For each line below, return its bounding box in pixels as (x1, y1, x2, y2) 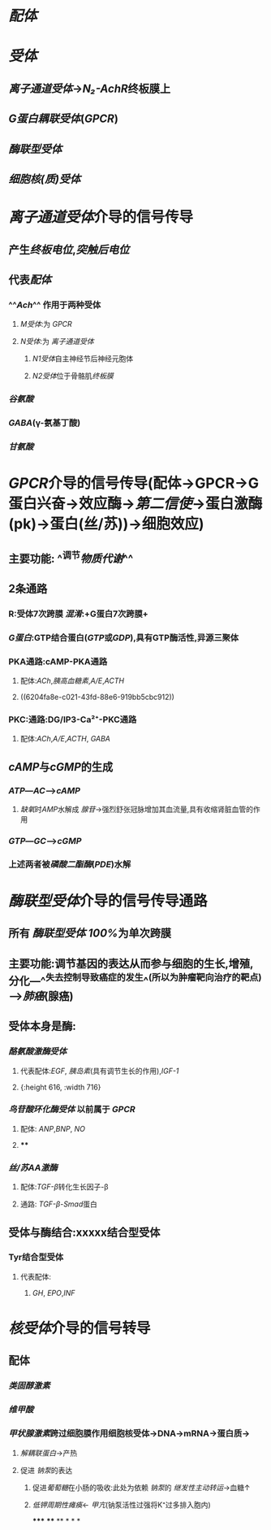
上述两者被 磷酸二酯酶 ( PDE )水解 (8, 858, 131, 870)
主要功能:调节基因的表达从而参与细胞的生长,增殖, (8, 956, 254, 971)
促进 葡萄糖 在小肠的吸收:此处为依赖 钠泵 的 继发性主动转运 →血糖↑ (32, 1482, 251, 1492)
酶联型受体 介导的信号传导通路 (8, 892, 209, 911)
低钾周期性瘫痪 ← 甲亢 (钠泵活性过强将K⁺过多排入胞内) (32, 1500, 211, 1510)
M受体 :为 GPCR (19, 319, 73, 329)
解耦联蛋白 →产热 (19, 1448, 78, 1458)
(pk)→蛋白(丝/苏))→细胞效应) (8, 515, 204, 533)
